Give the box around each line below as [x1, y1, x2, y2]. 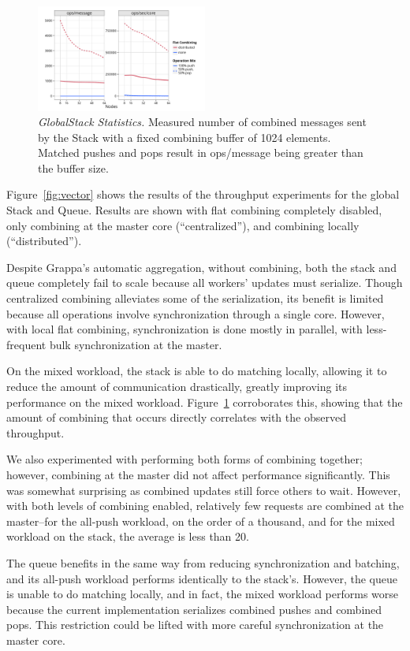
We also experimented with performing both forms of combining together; [6, 451, 363, 467]
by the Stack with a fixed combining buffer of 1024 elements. [38, 128, 331, 145]
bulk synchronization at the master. [49, 336, 222, 352]
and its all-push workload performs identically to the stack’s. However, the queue [6, 570, 397, 586]
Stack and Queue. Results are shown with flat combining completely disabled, [6, 202, 382, 218]
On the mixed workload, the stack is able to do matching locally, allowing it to [6, 363, 387, 379]
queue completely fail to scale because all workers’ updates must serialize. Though [6, 274, 403, 291]
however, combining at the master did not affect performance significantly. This [6, 466, 390, 482]
